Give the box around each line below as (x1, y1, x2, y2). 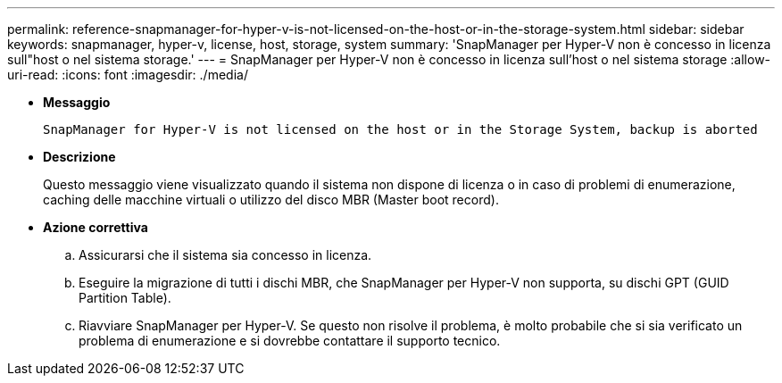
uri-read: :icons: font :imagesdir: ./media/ (7, 67, 248, 82)
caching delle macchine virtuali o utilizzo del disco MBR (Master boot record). (43, 192, 499, 207)
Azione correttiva (43, 220, 148, 235)
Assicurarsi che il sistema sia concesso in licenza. (79, 247, 372, 262)
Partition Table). (79, 290, 171, 305)
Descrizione (43, 149, 116, 164)
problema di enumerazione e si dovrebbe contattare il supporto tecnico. (79, 333, 501, 348)
